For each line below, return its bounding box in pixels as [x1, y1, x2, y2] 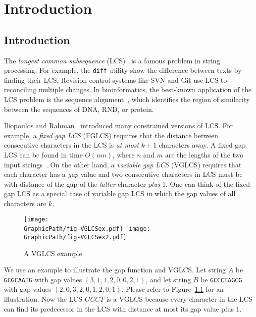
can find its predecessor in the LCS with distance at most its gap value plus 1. [4, 303, 242, 314]
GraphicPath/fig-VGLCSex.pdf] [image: [24, 225, 151, 233]
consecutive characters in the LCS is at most [4, 140, 139, 150]
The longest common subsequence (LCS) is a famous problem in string [4, 55, 220, 65]
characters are [4, 198, 47, 208]
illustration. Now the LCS [4, 293, 83, 304]
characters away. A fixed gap [158, 140, 246, 150]
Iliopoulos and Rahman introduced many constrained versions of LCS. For [4, 120, 233, 131]
